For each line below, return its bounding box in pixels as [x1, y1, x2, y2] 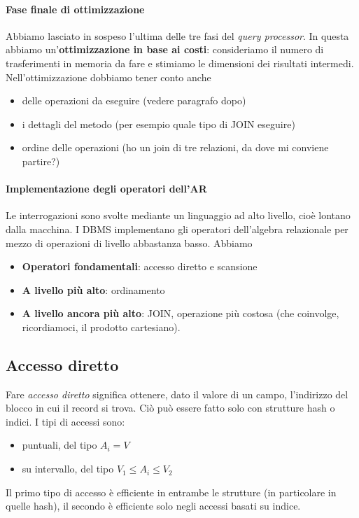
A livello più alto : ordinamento [22, 282, 165, 297]
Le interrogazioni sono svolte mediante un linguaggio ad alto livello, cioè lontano [6, 208, 351, 223]
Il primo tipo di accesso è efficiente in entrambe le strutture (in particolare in [6, 484, 337, 499]
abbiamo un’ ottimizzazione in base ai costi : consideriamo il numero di [6, 42, 324, 57]
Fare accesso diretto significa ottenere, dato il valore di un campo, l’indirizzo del [6, 386, 349, 401]
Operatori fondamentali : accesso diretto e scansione [22, 259, 258, 274]
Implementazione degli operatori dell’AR [6, 181, 207, 196]
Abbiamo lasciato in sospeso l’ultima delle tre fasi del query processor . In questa [6, 28, 349, 43]
